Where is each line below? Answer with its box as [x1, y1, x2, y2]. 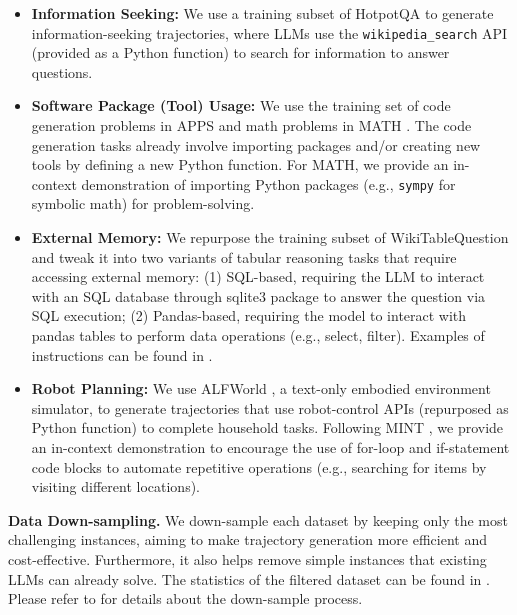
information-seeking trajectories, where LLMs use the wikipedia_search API [31, 22, 508, 43]
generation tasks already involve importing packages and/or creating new [31, 134, 481, 155]
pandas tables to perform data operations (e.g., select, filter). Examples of [31, 325, 485, 346]
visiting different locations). [31, 476, 201, 497]
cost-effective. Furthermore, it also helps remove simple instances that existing [8, 548, 487, 569]
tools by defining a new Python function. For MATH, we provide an [31, 154, 449, 175]
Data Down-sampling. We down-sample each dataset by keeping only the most [8, 509, 508, 530]
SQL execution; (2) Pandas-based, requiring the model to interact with [31, 305, 467, 326]
